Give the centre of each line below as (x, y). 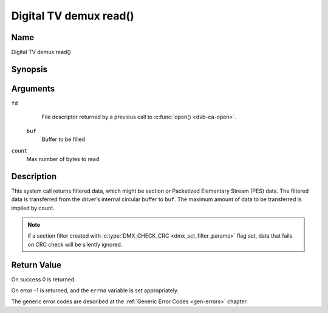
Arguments (33, 88)
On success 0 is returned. (43, 279)
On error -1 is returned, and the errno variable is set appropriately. (95, 291)
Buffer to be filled (63, 139)
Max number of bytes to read (63, 159)
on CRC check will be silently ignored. (75, 244)
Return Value (36, 265)
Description (34, 176)
